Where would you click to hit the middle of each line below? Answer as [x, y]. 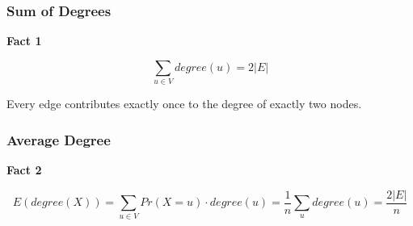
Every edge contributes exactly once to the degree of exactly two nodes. [184, 104]
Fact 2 [24, 169]
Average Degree [59, 139]
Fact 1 [24, 41]
